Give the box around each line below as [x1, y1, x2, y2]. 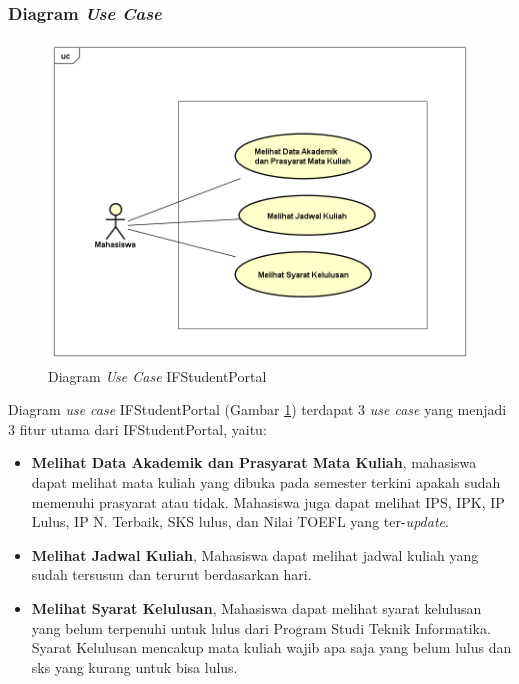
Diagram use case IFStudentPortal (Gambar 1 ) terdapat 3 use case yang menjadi [8, 399, 507, 420]
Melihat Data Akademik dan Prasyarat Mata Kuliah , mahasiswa [31, 452, 477, 473]
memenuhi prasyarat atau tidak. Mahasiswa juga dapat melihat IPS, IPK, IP [31, 491, 505, 512]
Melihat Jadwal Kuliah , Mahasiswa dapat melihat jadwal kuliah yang [31, 544, 479, 565]
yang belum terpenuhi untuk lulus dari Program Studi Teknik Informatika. [31, 617, 491, 638]
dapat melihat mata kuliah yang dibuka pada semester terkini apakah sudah [31, 472, 501, 493]
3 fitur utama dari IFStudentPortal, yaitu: [8, 418, 267, 439]
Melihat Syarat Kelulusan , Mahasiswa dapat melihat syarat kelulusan [31, 598, 482, 619]
